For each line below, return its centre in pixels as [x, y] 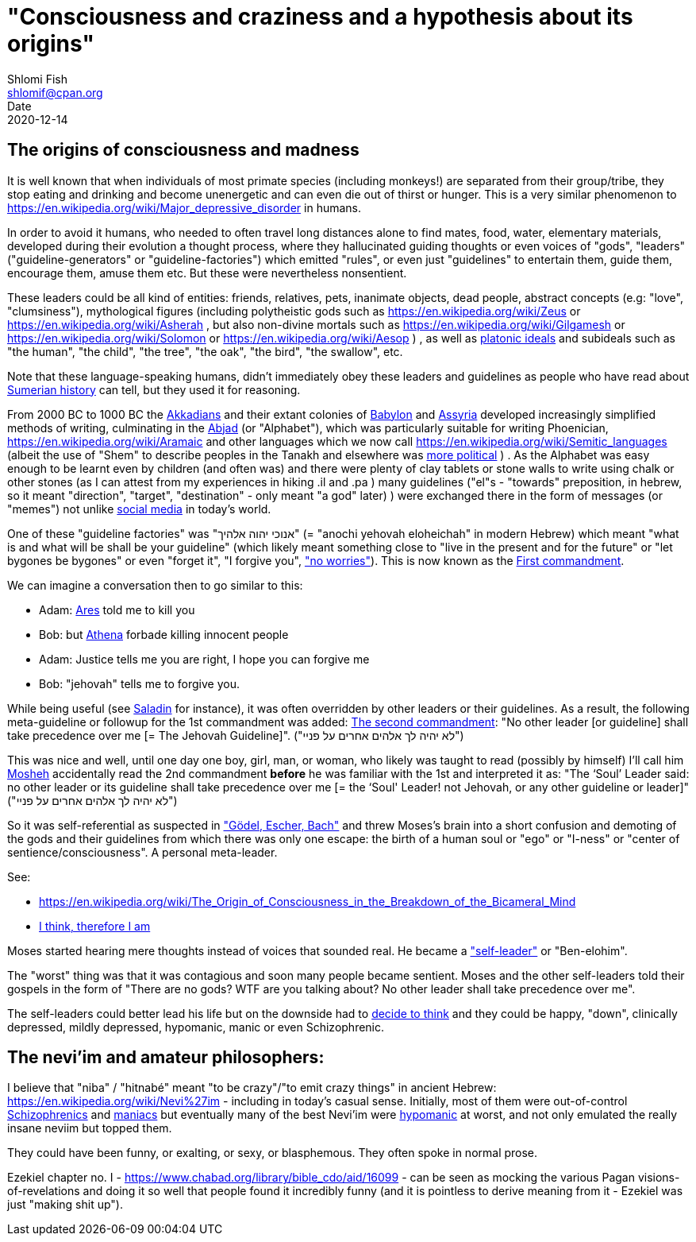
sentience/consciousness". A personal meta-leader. [142, 852]
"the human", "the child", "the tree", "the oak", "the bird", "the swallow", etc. [205, 351]
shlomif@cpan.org [55, 92]
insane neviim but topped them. [90, 1128]
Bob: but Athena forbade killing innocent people [164, 634]
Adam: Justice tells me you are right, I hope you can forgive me [204, 659]
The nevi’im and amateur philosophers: [166, 1058]
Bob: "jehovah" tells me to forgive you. [139, 683]
